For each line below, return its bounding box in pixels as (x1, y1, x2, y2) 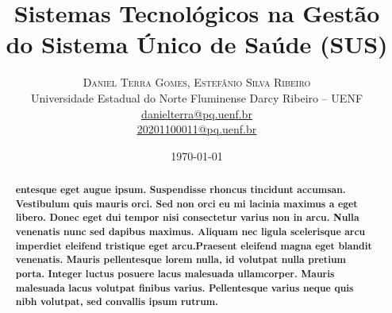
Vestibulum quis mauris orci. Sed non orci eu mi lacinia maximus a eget (15, 196, 358, 211)
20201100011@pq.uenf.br (136, 121, 257, 137)
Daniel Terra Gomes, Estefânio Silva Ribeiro (83, 74, 311, 91)
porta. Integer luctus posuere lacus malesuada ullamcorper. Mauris (15, 267, 335, 281)
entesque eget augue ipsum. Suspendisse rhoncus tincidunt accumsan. (15, 183, 346, 197)
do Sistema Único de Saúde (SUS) (6, 28, 388, 60)
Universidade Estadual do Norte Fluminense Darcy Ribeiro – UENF (30, 89, 363, 106)
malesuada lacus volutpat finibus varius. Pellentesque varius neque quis (15, 280, 354, 295)
